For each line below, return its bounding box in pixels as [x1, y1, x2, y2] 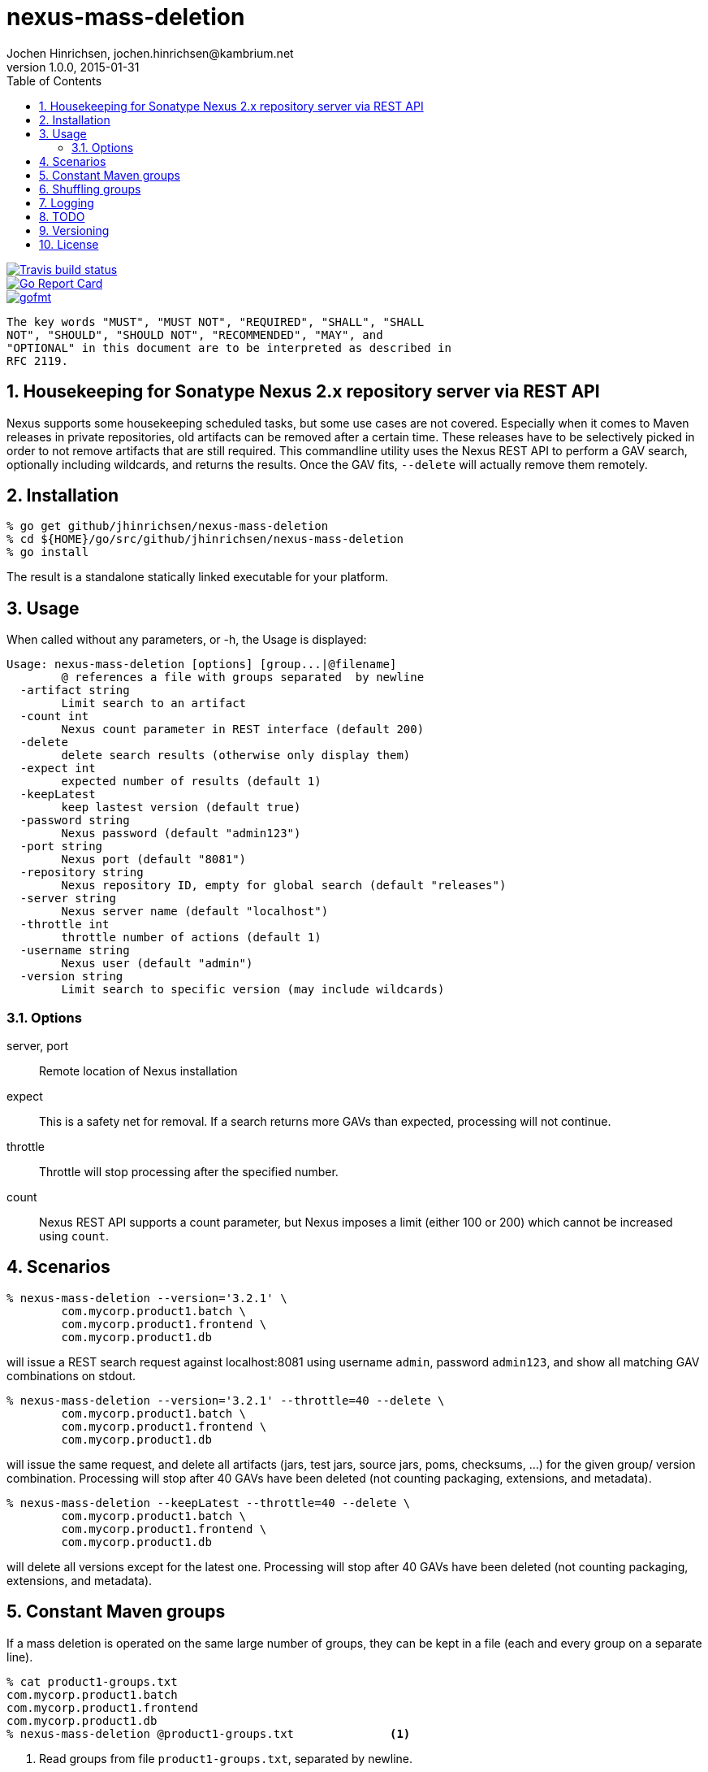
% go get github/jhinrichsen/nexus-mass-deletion [6, 519, 329, 533]
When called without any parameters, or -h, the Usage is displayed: [6, 632, 367, 647]
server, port [6, 1039, 69, 1053]
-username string [19, 944, 130, 958]
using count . [39, 1229, 110, 1244]
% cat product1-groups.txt [6, 1674, 178, 1688]
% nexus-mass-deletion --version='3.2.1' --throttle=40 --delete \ [6, 1393, 445, 1407]
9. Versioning [39, 223, 110, 237]
